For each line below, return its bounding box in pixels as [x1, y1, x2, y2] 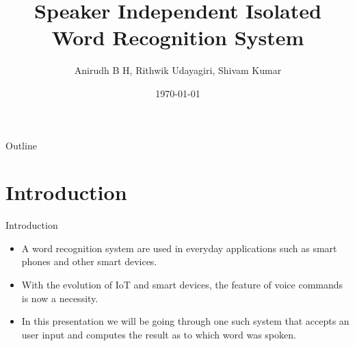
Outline [5, 138, 37, 152]
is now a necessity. [21, 291, 98, 305]
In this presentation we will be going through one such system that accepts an [21, 314, 350, 328]
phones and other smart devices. [21, 254, 157, 269]
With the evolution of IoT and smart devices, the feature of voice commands [21, 277, 343, 291]
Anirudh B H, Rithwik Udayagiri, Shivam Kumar [74, 63, 282, 77]
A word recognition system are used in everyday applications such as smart [21, 240, 337, 255]
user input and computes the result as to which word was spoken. [21, 327, 296, 341]
